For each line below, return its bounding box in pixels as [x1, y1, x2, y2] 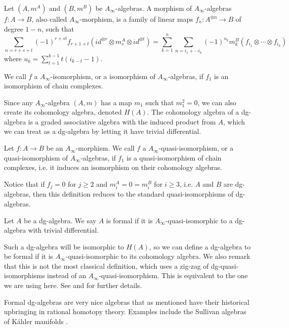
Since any [4, 97, 33, 107]
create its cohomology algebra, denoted [4, 107, 122, 117]
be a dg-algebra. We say [24, 215, 96, 225]
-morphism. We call [76, 143, 135, 153]
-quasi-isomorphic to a [165, 215, 233, 225]
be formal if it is [4, 251, 53, 261]
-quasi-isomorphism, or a [159, 143, 234, 153]
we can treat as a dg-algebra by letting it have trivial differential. [4, 126, 201, 136]
